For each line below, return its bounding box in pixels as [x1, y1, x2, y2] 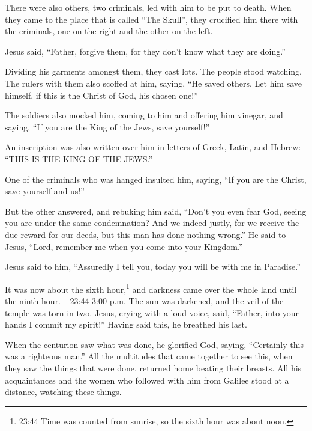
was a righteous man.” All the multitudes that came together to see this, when [5, 350, 293, 362]
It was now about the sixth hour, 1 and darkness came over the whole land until [5, 281, 297, 295]
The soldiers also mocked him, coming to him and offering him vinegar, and [5, 109, 283, 121]
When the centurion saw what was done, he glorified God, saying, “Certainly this [5, 338, 304, 350]
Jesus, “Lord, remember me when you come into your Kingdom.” [5, 240, 243, 252]
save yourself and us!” [5, 185, 85, 197]
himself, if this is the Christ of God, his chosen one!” [5, 88, 198, 101]
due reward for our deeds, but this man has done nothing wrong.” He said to [5, 228, 286, 240]
